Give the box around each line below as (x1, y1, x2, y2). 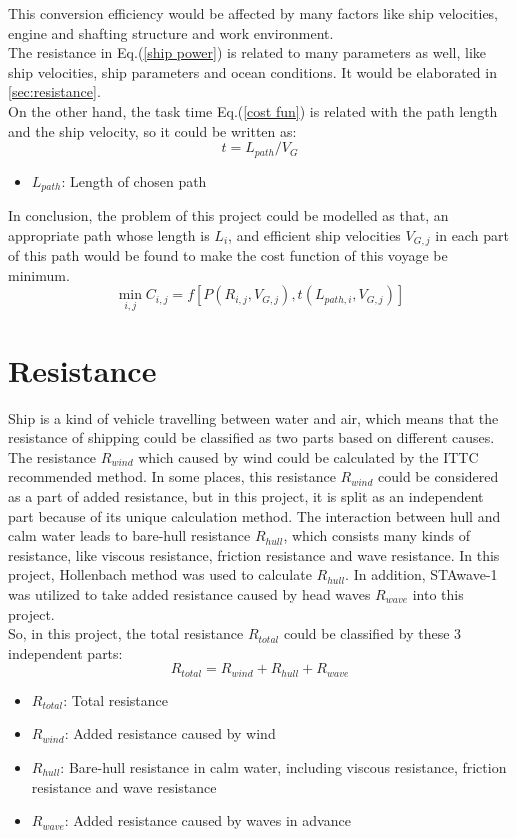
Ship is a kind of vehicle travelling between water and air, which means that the (8, 407, 499, 428)
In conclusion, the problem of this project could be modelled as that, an (8, 205, 449, 226)
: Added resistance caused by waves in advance (64, 810, 351, 831)
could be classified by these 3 (283, 623, 462, 644)
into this (412, 583, 464, 604)
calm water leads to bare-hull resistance (8, 525, 251, 546)
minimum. (8, 264, 70, 285)
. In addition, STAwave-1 (345, 564, 498, 585)
